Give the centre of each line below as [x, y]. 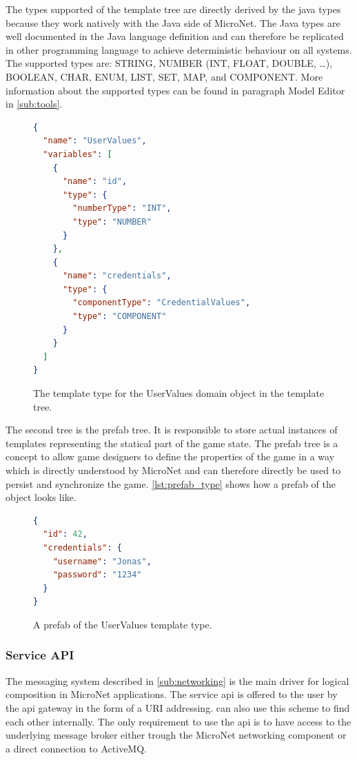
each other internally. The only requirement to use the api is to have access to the [178, 721]
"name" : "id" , [95, 182]
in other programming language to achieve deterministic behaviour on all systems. [179, 49]
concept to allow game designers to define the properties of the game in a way [170, 456]
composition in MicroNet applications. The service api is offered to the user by [172, 694]
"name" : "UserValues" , [95, 141]
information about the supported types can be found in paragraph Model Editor [175, 90]
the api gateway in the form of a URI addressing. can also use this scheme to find [178, 707]
